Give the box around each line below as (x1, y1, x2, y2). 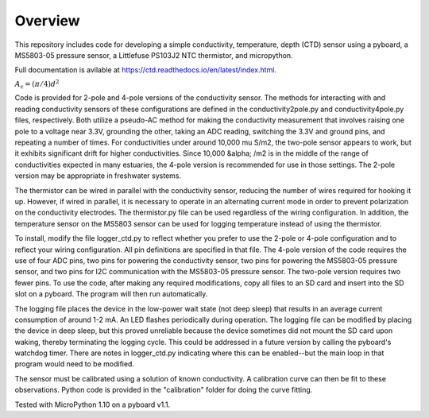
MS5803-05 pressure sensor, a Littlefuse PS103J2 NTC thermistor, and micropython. (14, 50, 293, 60)
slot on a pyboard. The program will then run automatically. (14, 289, 208, 299)
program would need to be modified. (14, 359, 135, 369)
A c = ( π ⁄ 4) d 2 (14, 78, 60, 91)
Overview (14, 12, 80, 29)
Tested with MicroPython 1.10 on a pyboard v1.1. (14, 400, 171, 409)
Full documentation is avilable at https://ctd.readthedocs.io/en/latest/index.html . (14, 65, 277, 75)
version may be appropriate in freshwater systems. (14, 171, 182, 180)
